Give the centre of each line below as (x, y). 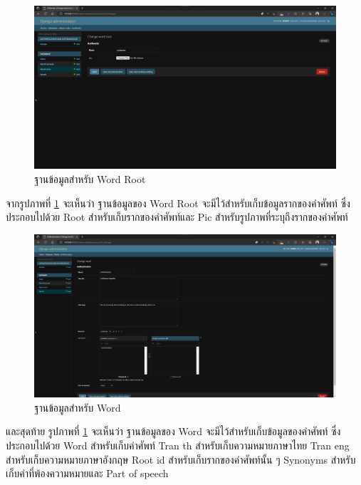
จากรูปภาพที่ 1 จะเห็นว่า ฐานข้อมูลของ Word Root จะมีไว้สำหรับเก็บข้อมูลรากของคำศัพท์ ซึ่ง (178, 203)
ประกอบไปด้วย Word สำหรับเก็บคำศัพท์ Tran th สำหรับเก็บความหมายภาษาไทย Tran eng (178, 445)
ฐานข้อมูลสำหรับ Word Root (90, 178)
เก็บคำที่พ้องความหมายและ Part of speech (87, 473)
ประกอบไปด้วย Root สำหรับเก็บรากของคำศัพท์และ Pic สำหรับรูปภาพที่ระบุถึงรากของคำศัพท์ (177, 217)
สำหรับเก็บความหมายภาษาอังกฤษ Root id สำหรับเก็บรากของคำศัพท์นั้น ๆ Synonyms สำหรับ (181, 459)
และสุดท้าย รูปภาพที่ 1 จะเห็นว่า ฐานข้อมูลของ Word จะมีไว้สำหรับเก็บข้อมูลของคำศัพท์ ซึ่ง (173, 431)
